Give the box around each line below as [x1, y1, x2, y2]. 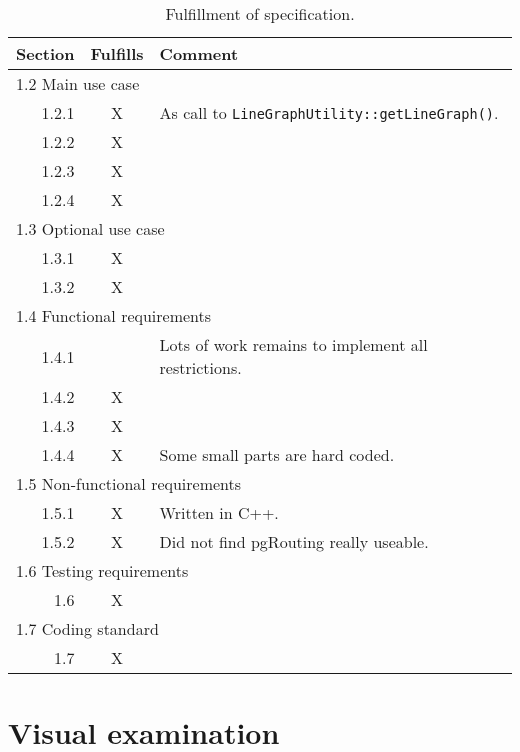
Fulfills [90, 42, 144, 65]
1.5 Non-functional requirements [16, 472, 242, 495]
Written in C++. [159, 501, 279, 524]
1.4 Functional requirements [16, 304, 212, 327]
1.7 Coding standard [16, 617, 159, 640]
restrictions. [159, 356, 242, 379]
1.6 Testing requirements [16, 559, 189, 582]
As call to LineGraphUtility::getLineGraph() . [159, 101, 499, 124]
